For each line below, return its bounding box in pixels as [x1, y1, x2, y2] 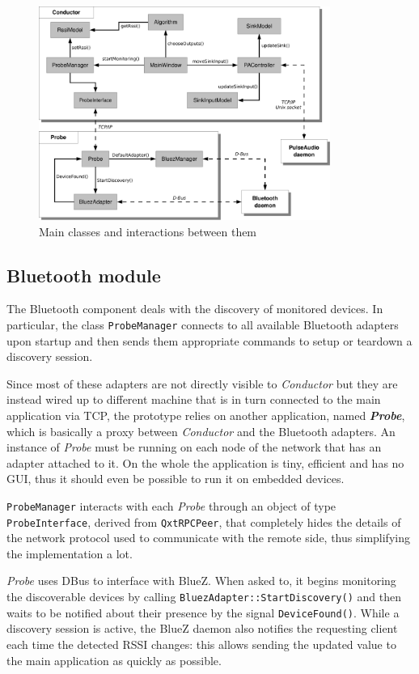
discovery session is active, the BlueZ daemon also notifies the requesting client [6, 620, 398, 637]
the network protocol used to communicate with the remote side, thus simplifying [6, 529, 410, 546]
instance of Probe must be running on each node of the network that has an [6, 439, 382, 456]
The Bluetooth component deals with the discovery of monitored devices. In [6, 300, 383, 317]
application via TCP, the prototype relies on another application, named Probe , [6, 406, 405, 423]
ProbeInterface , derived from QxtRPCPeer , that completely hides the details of [6, 513, 401, 530]
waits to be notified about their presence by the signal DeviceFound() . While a [6, 604, 400, 621]
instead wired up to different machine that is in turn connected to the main [6, 391, 381, 408]
